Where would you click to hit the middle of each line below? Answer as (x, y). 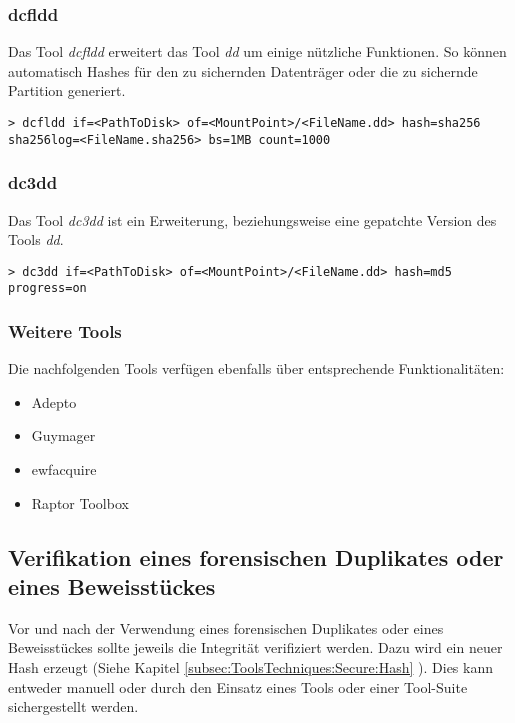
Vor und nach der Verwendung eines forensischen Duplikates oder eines (226, 627)
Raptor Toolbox (80, 502)
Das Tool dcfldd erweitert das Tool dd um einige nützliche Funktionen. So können (257, 51)
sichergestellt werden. (73, 706)
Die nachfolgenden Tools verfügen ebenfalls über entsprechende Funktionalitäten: (256, 368)
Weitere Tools (65, 330)
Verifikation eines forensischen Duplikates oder (256, 556)
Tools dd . (36, 239)
